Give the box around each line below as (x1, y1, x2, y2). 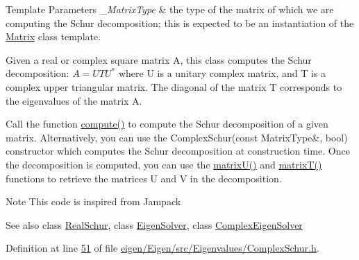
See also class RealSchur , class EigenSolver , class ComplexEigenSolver (6, 217, 303, 232)
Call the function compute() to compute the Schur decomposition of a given (6, 116, 328, 131)
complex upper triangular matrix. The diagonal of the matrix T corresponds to (6, 79, 342, 94)
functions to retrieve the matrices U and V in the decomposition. (6, 171, 282, 185)
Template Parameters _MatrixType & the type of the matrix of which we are (6, 2, 334, 16)
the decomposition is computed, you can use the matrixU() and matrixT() (6, 157, 322, 171)
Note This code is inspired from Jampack (6, 194, 181, 209)
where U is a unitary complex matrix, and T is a (118, 66, 326, 80)
